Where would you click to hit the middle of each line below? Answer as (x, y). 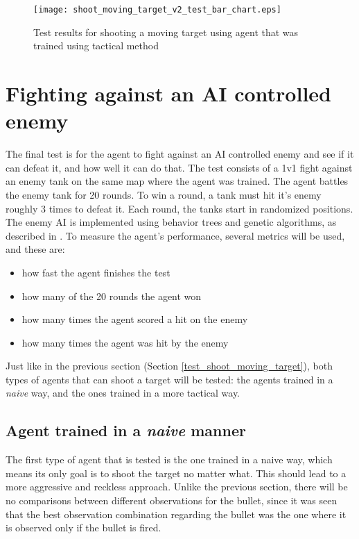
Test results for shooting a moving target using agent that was (166, 32)
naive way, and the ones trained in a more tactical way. (123, 393)
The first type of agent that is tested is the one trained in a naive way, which (169, 459)
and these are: (35, 249)
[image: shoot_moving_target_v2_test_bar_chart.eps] (157, 10)
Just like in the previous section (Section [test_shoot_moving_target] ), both (169, 366)
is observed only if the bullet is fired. (84, 528)
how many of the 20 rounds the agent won (112, 296)
